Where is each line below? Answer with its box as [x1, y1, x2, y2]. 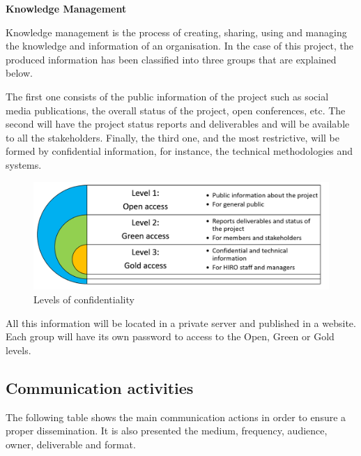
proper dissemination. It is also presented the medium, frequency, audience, [6, 423, 328, 438]
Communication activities [6, 377, 194, 398]
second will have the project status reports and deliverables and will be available [6, 116, 350, 131]
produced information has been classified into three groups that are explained [6, 52, 337, 66]
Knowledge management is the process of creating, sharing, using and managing [6, 24, 347, 39]
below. [6, 66, 33, 80]
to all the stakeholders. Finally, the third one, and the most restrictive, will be [6, 130, 340, 144]
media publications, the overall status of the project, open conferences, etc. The [6, 102, 346, 117]
